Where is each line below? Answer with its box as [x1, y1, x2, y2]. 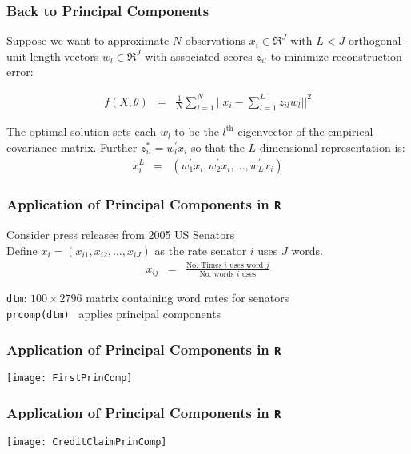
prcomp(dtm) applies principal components [6, 305, 221, 321]
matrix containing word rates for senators [86, 289, 289, 306]
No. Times [186, 261, 222, 269]
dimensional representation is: [259, 138, 405, 155]
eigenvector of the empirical [237, 123, 373, 140]
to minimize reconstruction [270, 47, 402, 64]
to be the [174, 123, 219, 140]
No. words [199, 270, 234, 279]
